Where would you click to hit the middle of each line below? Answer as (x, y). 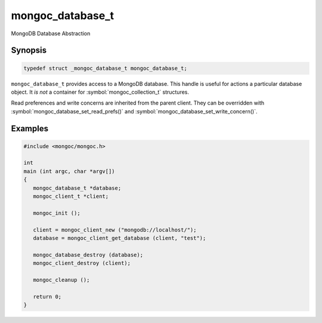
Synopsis (29, 50)
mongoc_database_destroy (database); (88, 255)
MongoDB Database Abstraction (51, 33)
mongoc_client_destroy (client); (82, 263)
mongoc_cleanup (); (61, 280)
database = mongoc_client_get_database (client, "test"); (120, 238)
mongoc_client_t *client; (71, 196)
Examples (30, 128)
